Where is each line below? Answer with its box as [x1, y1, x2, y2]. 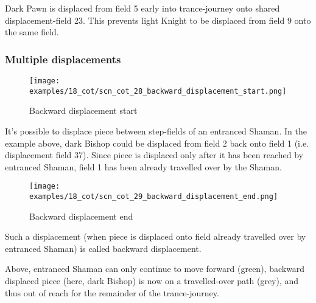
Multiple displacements [5, 51, 121, 66]
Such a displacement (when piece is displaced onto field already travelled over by [5, 230, 306, 243]
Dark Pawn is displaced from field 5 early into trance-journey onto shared [5, 2, 280, 14]
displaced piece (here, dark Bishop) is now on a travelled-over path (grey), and [5, 274, 299, 287]
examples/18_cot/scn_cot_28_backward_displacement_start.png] [29, 86, 287, 96]
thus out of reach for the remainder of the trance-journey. [5, 286, 219, 299]
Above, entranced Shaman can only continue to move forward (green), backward [5, 262, 305, 275]
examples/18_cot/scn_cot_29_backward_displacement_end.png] [29, 192, 278, 201]
